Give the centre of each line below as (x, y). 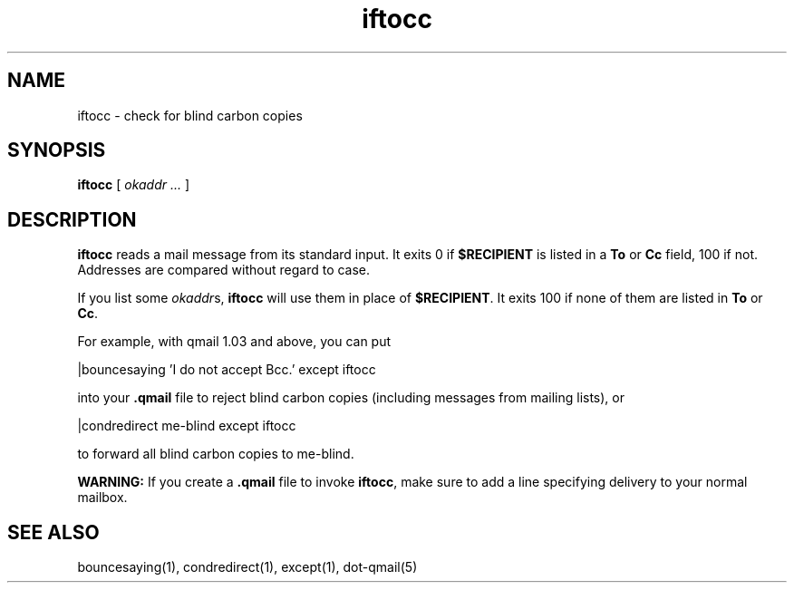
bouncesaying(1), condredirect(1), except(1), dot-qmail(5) (247, 567)
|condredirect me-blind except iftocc (187, 426)
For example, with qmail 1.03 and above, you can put (234, 342)
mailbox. (102, 498)
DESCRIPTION (72, 219)
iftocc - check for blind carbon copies (190, 115)
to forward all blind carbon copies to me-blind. (216, 454)
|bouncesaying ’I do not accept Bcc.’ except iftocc (227, 370)
